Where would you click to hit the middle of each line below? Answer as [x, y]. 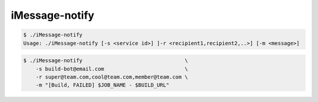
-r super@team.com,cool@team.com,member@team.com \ [112, 77]
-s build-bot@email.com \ [112, 69]
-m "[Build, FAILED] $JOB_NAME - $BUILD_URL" [102, 85]
